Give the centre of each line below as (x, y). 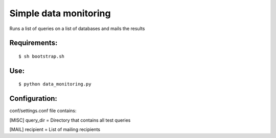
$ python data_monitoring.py (55, 84)
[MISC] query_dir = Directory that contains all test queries (70, 120)
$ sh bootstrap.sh (42, 56)
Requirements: (33, 43)
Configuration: (33, 99)
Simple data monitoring (60, 13)
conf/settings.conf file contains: (43, 111)
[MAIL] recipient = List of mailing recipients (55, 129)
